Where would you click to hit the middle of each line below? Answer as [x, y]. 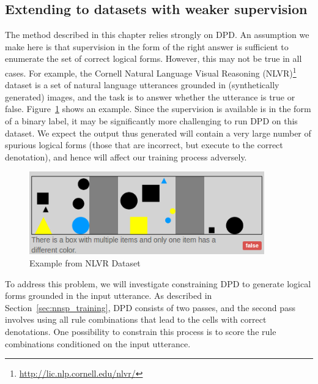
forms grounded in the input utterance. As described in [109, 296]
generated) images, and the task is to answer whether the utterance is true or [150, 96]
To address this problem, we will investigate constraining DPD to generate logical [158, 283]
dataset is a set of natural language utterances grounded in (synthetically [142, 85]
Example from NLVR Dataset [85, 262]
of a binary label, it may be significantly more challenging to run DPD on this [151, 121]
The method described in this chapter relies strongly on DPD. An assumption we [157, 35]
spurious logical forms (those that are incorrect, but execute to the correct [144, 145]
